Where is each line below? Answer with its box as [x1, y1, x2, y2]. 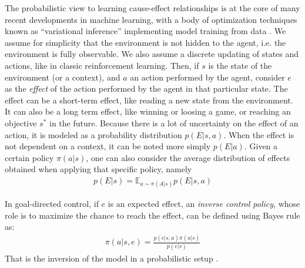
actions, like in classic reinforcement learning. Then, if [5, 59, 199, 71]
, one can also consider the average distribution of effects [86, 151, 290, 163]
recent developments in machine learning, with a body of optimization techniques [5, 13, 297, 25]
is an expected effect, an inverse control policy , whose [108, 197, 300, 210]
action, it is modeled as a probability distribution [5, 128, 182, 140]
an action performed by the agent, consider [130, 71, 285, 83]
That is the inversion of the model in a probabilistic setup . [5, 252, 219, 264]
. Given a [244, 140, 278, 152]
